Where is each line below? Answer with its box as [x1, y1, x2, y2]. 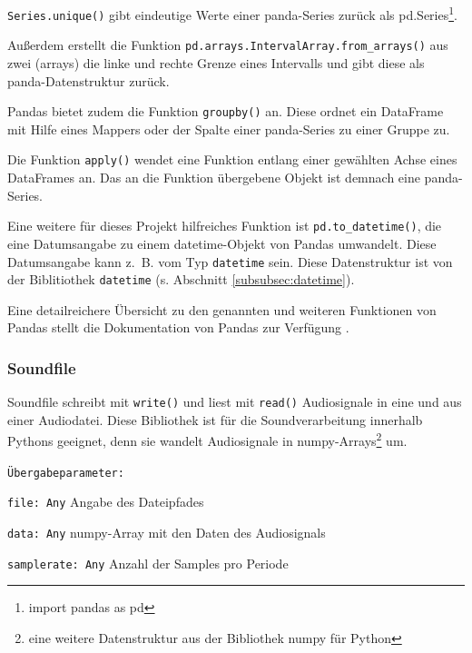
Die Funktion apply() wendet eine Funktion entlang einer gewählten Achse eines [7, 150, 457, 169]
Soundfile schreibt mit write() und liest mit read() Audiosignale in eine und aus [7, 392, 462, 411]
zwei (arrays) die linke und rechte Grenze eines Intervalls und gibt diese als [7, 53, 425, 72]
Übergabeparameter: [7, 466, 124, 480]
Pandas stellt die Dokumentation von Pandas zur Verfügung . [7, 318, 349, 337]
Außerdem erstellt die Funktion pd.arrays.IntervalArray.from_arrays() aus [7, 35, 448, 54]
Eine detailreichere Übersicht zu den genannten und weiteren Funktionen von [7, 300, 437, 319]
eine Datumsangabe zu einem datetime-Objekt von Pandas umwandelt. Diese [7, 233, 437, 252]
